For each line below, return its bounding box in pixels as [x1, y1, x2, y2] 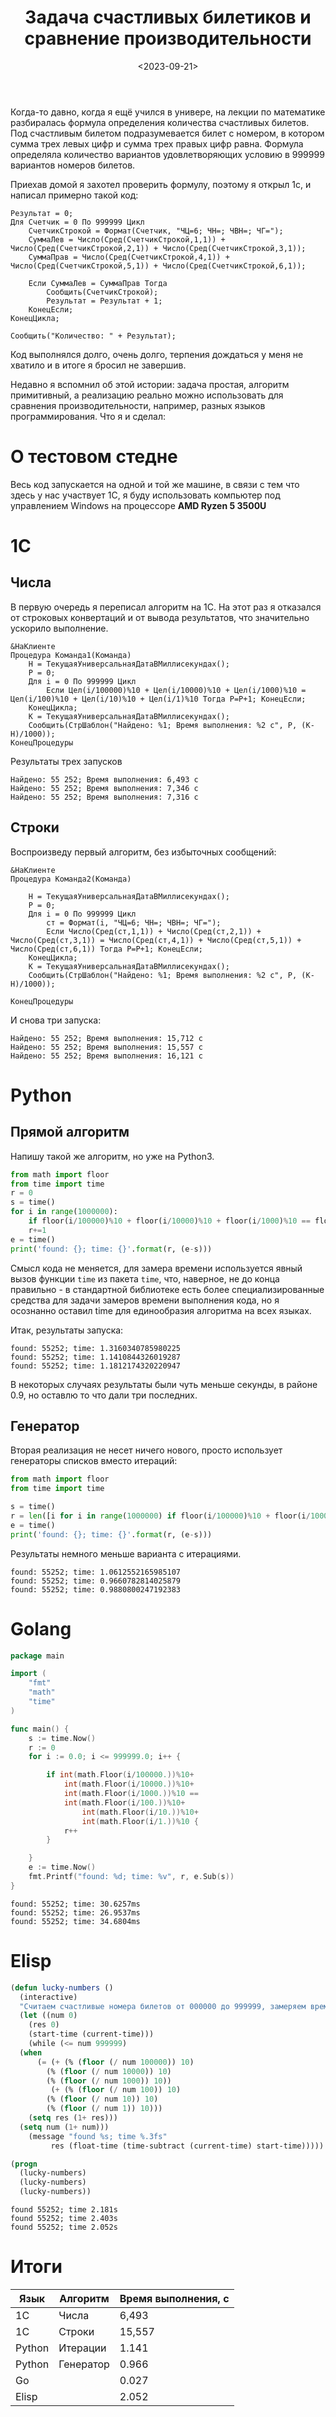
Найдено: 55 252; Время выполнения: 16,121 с [10, 1051, 203, 1061]
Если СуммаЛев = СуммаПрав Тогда [28, 278, 168, 288]
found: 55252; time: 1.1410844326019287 [10, 1352, 182, 1362]
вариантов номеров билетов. [10, 159, 136, 171]
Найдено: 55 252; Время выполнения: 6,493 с [10, 774, 199, 785]
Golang [10, 1617, 72, 1640]
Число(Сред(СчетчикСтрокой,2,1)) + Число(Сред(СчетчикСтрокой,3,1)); [10, 243, 307, 253]
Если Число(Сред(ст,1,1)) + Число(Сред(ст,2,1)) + [46, 926, 262, 936]
